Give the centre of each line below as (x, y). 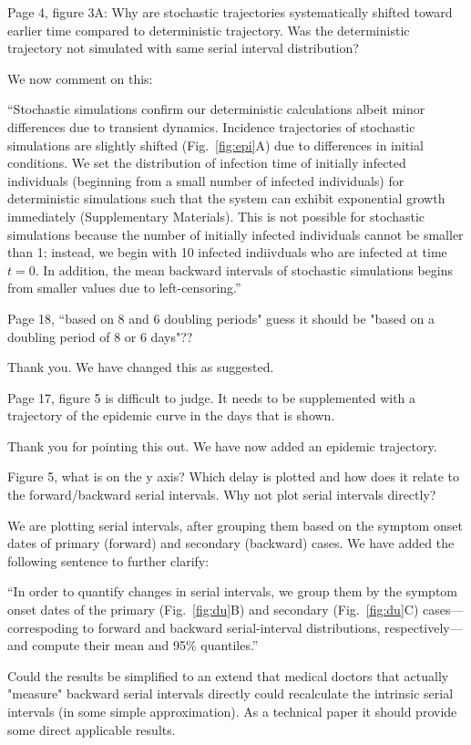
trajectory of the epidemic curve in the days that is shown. (171, 415)
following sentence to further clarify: (108, 560)
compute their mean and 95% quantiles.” (145, 645)
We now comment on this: (80, 78)
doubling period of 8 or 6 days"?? (100, 336)
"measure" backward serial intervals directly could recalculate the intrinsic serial (230, 693)
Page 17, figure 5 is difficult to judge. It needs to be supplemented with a (212, 397)
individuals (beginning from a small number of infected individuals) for (206, 180)
